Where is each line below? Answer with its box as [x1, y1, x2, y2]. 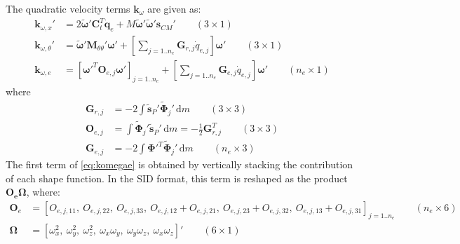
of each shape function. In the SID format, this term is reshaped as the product [6, 170, 348, 185]
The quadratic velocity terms [6, 1, 130, 15]
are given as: [147, 1, 201, 15]
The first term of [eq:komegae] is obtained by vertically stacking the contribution [6, 156, 353, 171]
